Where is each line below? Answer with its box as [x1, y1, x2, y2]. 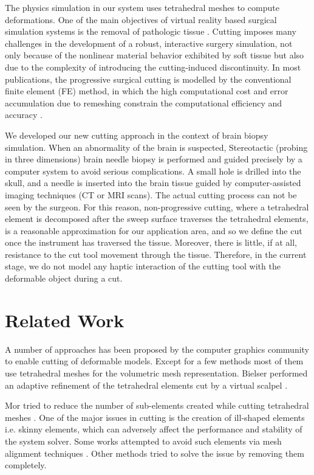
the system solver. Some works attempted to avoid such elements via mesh [5, 434, 282, 447]
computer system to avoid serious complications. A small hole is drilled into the [5, 164, 301, 177]
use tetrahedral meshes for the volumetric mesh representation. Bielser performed [5, 366, 308, 379]
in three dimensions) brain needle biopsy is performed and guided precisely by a [5, 153, 302, 165]
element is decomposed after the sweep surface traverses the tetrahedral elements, [5, 212, 309, 225]
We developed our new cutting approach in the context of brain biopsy [5, 128, 268, 141]
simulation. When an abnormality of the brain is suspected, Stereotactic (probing [5, 140, 308, 153]
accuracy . [5, 108, 43, 121]
